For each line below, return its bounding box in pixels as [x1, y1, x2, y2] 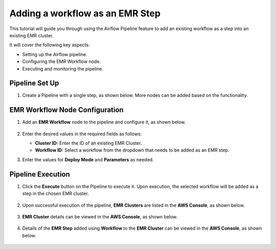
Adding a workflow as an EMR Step [9, 8, 161, 19]
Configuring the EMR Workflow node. [22, 59, 101, 65]
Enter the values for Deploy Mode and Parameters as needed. [22, 156, 154, 163]
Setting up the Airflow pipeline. [22, 51, 87, 57]
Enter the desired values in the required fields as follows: [22, 131, 142, 137]
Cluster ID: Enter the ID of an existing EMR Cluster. [35, 140, 142, 146]
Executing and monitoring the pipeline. [22, 65, 104, 71]
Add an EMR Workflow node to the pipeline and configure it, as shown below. [22, 119, 186, 125]
